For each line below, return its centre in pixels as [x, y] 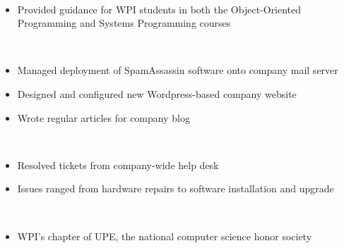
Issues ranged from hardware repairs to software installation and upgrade [176, 188]
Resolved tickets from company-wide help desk [118, 165]
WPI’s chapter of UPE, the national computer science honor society [165, 236]
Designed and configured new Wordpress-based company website [157, 93]
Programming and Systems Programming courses [124, 23]
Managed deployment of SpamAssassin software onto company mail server [178, 70]
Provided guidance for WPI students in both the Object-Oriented [159, 9]
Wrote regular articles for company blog [103, 117]
